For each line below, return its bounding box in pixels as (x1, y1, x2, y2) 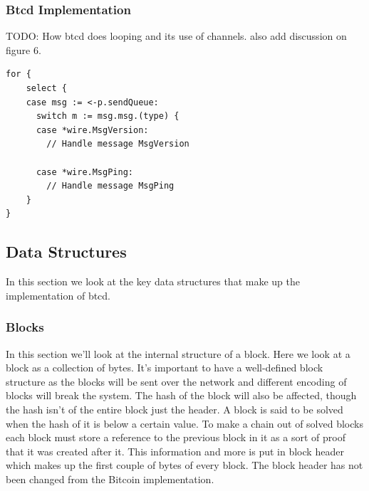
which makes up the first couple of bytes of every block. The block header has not (6, 458, 363, 472)
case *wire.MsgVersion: (36, 125, 149, 135)
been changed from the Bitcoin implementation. (6, 471, 214, 486)
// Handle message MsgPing (46, 181, 175, 191)
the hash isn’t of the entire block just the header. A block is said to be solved (6, 401, 343, 416)
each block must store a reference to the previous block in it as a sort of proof (6, 430, 345, 445)
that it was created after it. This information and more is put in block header (6, 443, 344, 458)
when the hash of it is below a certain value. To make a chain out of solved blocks (6, 416, 363, 431)
